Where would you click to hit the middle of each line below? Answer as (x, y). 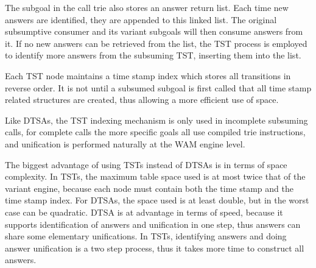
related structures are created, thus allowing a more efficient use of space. (142, 100)
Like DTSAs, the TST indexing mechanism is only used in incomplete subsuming (156, 120)
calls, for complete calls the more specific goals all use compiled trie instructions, (155, 132)
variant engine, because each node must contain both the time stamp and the (149, 188)
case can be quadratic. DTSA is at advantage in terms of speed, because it (144, 212)
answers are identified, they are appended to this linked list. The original (141, 19)
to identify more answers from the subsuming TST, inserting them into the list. (153, 55)
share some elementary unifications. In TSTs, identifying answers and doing (146, 236)
